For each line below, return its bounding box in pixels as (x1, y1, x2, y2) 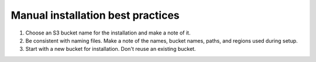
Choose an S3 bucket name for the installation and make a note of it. (25, 29, 191, 36)
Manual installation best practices (11, 9, 180, 22)
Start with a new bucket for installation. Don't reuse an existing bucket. (25, 46, 196, 53)
